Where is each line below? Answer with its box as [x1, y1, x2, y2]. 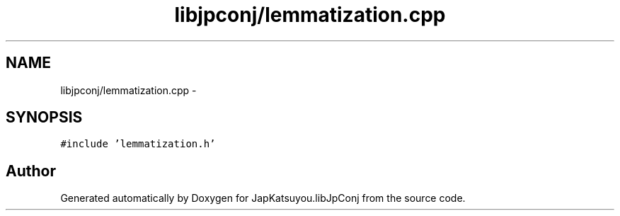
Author [6, 161, 56, 180]
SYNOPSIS [6, 108, 83, 127]
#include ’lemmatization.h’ [60, 138, 216, 150]
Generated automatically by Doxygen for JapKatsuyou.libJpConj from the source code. [60, 192, 466, 205]
